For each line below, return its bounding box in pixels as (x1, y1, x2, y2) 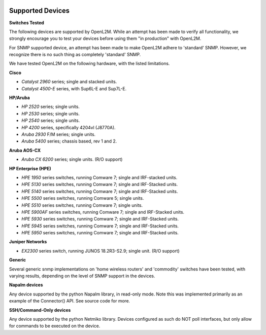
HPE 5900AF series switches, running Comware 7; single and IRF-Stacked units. (21, 209, 185, 215)
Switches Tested (9, 20, 44, 26)
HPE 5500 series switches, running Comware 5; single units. (21, 195, 144, 201)
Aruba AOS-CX (9, 147, 41, 153)
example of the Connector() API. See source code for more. (9, 298, 130, 304)
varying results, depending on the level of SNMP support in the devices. (9, 273, 155, 279)
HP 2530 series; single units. (21, 111, 80, 116)
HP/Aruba (9, 95, 30, 101)
